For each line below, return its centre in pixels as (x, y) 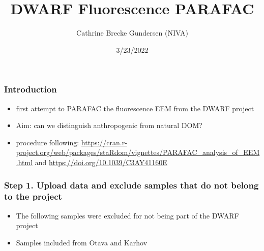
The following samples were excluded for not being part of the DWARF (127, 215)
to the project (33, 196)
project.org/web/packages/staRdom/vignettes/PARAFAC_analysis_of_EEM (138, 152)
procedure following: (48, 142)
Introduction (31, 89)
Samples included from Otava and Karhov (82, 242)
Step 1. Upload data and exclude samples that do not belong (131, 185)
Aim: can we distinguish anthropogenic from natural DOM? (109, 125)
